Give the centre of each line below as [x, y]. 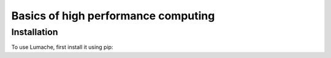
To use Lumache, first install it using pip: [62, 47]
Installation [35, 32]
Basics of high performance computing [113, 16]
